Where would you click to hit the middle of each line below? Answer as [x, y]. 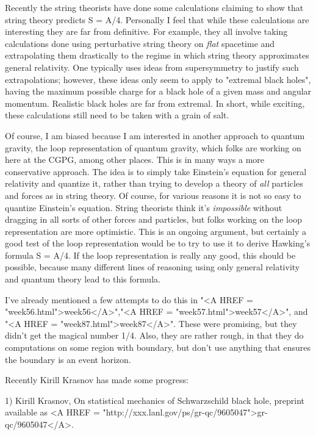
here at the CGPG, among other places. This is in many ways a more [135, 160]
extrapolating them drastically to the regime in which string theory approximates [157, 55]
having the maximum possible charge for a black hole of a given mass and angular [158, 91]
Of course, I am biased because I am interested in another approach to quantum [155, 135]
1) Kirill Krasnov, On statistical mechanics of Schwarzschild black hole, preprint [155, 400]
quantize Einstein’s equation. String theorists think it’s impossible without [144, 207]
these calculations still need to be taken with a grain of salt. [117, 115]
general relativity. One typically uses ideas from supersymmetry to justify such [152, 67]
